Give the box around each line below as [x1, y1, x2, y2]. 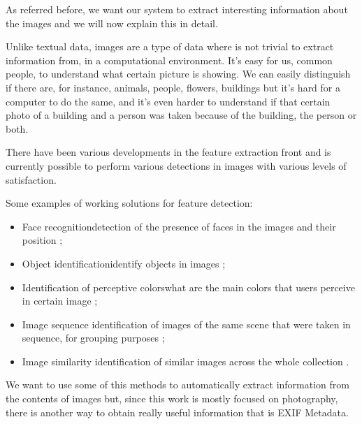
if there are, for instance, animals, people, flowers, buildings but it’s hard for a [6, 80, 340, 94]
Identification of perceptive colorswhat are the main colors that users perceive [22, 279, 355, 294]
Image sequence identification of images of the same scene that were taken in [22, 316, 351, 331]
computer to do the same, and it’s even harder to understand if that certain [6, 94, 331, 108]
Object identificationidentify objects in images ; [22, 256, 226, 270]
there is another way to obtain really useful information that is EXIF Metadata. [6, 404, 349, 419]
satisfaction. [6, 172, 57, 187]
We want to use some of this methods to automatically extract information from [6, 377, 349, 392]
